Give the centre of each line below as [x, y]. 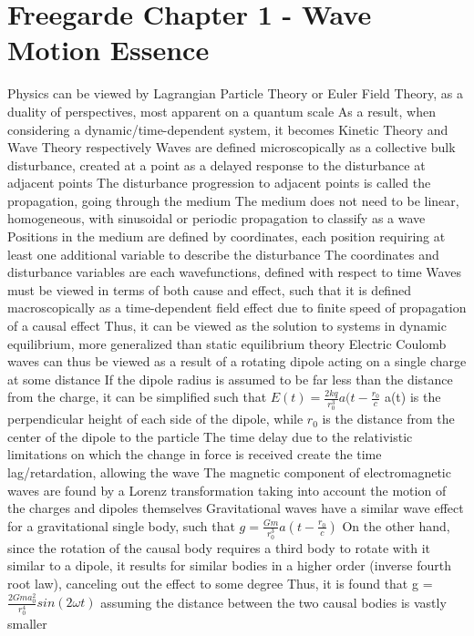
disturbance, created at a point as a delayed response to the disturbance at [216, 164]
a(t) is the [412, 397]
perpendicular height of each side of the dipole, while [155, 419]
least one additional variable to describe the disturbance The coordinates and [223, 254]
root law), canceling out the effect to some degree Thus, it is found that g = [220, 583]
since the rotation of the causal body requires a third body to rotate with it [219, 547]
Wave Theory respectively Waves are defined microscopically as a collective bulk [232, 147]
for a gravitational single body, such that [121, 525]
